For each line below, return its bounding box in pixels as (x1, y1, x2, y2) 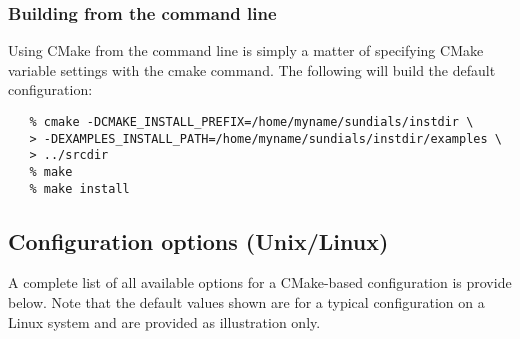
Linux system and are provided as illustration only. (8, 311, 321, 332)
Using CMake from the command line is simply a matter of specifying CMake (8, 40, 484, 61)
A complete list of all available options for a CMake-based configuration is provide (8, 272, 512, 293)
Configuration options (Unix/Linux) (8, 225, 389, 256)
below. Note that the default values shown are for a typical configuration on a (8, 292, 485, 313)
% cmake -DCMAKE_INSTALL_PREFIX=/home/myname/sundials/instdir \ (29, 115, 474, 129)
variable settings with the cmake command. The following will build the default (8, 59, 496, 80)
